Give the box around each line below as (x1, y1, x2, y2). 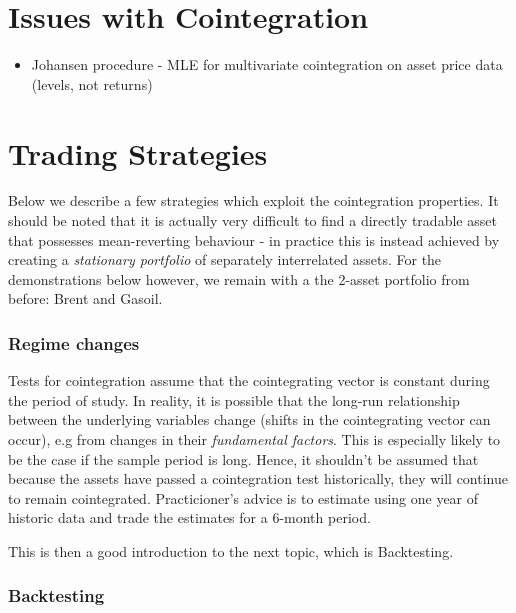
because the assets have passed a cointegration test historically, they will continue (8, 468, 508, 489)
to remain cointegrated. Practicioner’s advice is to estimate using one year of (8, 487, 479, 508)
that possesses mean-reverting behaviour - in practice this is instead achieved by (8, 229, 500, 250)
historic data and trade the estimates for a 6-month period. (8, 507, 371, 528)
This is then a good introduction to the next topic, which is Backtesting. (8, 540, 454, 561)
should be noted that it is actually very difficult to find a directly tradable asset (8, 210, 497, 231)
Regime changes (8, 330, 140, 355)
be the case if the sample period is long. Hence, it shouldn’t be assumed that (8, 448, 479, 469)
